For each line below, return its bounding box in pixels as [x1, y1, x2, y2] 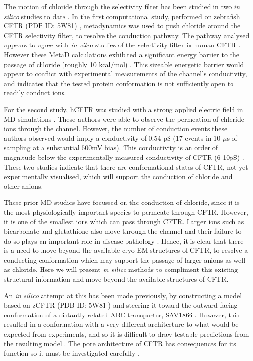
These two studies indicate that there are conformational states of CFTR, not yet [4, 161, 248, 172]
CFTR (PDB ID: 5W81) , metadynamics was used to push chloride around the [4, 21, 241, 31]
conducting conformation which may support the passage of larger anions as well [4, 254, 246, 265]
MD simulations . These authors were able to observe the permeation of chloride [4, 113, 244, 124]
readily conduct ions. [4, 88, 66, 98]
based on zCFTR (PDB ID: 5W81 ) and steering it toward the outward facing [4, 300, 238, 310]
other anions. [4, 180, 43, 191]
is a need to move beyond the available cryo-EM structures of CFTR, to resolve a [4, 245, 248, 255]
